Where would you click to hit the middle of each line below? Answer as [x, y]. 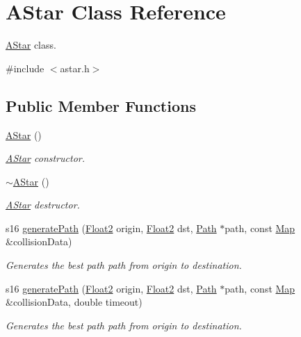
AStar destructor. [43, 205]
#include [25, 68]
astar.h [75, 68]
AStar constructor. [45, 158]
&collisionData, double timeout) [74, 302]
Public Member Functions [101, 105]
